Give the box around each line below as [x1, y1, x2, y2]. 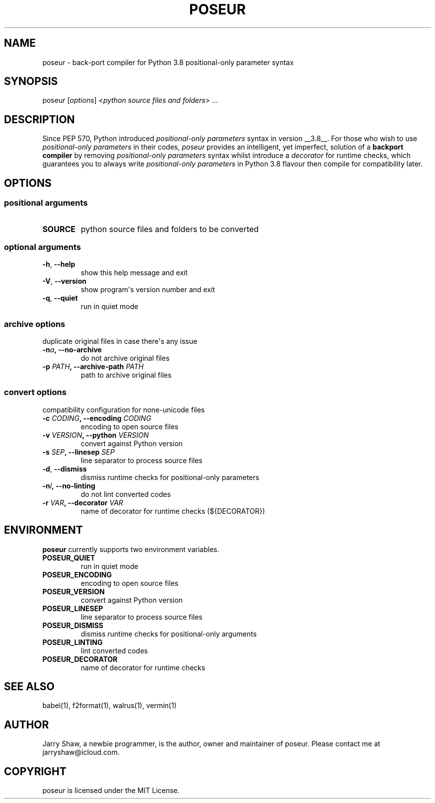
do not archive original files [80, 354, 170, 362]
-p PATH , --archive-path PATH [42, 362, 144, 371]
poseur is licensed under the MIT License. [42, 786, 180, 795]
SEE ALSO [4, 680, 55, 693]
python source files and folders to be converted [80, 224, 259, 234]
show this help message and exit [80, 268, 188, 277]
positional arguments [4, 198, 88, 208]
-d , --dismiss [42, 464, 87, 473]
